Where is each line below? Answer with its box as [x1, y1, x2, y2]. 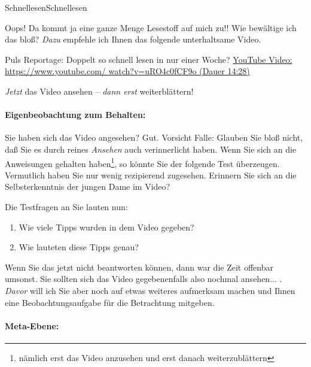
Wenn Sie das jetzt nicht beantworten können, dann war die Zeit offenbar [5, 260, 273, 273]
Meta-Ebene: [5, 319, 59, 332]
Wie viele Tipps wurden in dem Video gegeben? [19, 220, 194, 233]
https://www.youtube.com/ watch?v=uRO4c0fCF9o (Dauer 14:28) [5, 65, 250, 77]
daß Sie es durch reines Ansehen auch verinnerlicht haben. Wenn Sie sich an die [5, 142, 297, 155]
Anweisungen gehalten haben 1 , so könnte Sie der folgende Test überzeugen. [5, 155, 280, 169]
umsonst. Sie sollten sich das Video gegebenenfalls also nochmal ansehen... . [5, 272, 282, 285]
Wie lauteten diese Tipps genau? [19, 241, 139, 253]
